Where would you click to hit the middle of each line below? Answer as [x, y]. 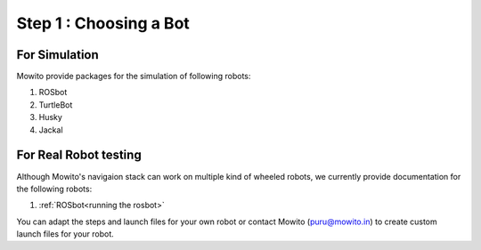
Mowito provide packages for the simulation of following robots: [134, 77]
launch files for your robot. [65, 234]
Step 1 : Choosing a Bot [103, 23]
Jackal [51, 130]
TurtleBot [56, 105]
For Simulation [58, 55]
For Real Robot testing [79, 155]
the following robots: [54, 189]
